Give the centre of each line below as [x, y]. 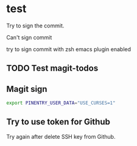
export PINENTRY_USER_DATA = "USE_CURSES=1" [61, 103]
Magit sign [27, 89]
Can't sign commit [29, 37]
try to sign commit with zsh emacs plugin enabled [69, 49]
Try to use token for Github [58, 122]
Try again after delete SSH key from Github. [61, 136]
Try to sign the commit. [35, 26]
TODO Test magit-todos [52, 68]
